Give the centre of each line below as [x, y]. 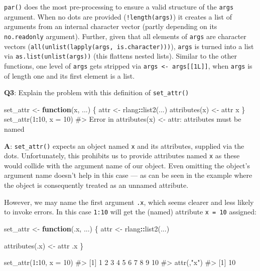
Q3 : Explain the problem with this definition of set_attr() [97, 92]
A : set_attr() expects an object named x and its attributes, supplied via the [124, 146]
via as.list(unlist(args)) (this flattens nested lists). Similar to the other [120, 56]
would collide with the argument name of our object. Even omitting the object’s [127, 165]
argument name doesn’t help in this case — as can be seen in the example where [128, 175]
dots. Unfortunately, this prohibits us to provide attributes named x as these [122, 156]
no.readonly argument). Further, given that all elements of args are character [125, 36]
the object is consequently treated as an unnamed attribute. [96, 185]
